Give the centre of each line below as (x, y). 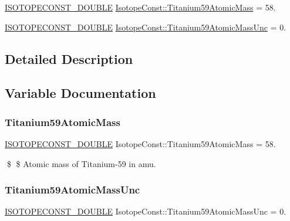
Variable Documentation (80, 93)
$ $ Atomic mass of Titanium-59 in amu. (81, 163)
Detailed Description (69, 58)
